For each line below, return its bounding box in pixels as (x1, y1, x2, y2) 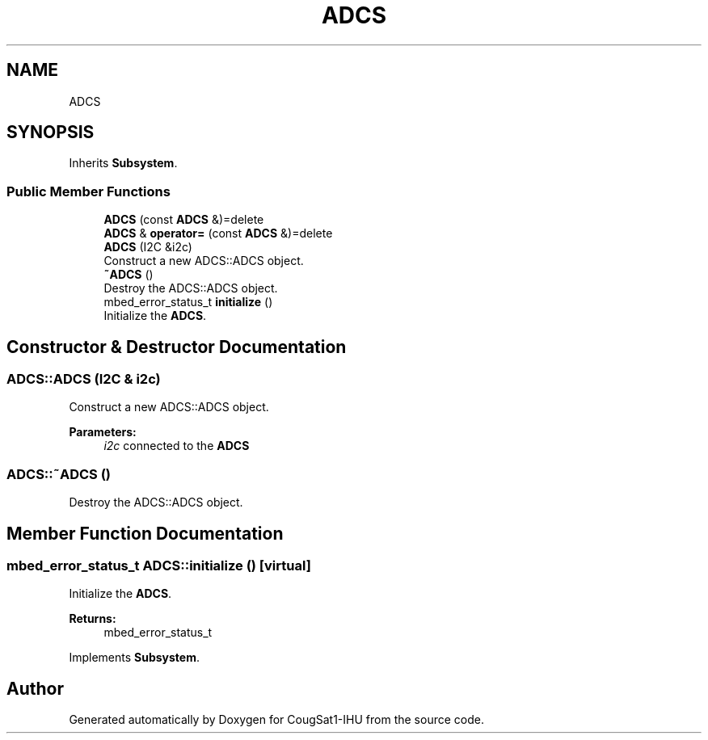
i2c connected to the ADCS (103, 439, 250, 453)
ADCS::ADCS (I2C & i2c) (6, 371, 161, 388)
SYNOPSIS (6, 122, 95, 143)
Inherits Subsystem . (69, 156, 178, 170)
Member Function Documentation (6, 523, 284, 544)
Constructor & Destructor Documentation (6, 336, 347, 357)
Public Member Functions (6, 183, 171, 200)
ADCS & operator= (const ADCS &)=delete (103, 226, 333, 241)
